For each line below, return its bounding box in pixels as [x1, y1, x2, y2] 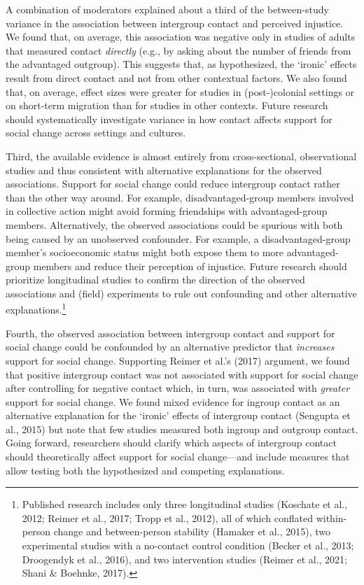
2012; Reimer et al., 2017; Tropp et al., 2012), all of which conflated [22, 510, 314, 525]
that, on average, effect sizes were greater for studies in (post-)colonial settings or [6, 84, 355, 99]
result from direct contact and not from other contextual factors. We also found [6, 70, 347, 85]
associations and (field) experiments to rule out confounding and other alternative [6, 286, 357, 300]
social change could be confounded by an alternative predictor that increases [6, 339, 335, 354]
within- [316, 510, 347, 525]
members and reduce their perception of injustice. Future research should [33, 258, 347, 273]
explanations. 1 [6, 300, 66, 317]
